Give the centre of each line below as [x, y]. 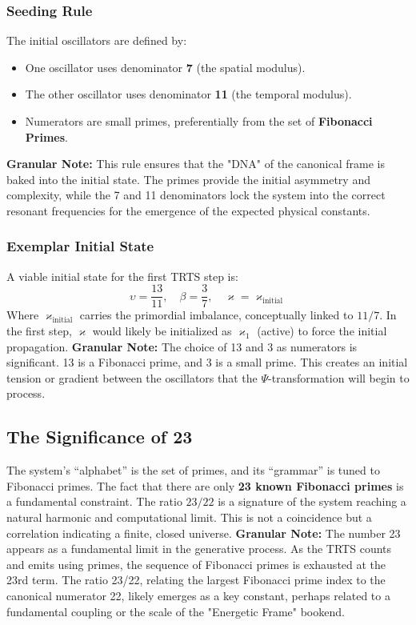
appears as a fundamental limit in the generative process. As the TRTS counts [199, 549]
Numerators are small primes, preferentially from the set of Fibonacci [199, 121]
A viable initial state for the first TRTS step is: [122, 276]
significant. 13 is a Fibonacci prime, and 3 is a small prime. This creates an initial [207, 362]
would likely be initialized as [162, 331]
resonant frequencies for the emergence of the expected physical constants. [188, 210]
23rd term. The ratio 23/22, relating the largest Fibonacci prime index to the [196, 580]
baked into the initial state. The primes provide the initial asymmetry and [188, 179]
